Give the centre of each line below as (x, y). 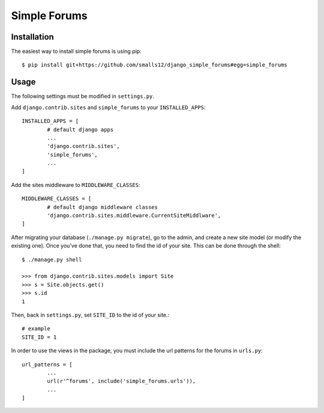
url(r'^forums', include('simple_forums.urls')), (121, 381)
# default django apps (80, 129)
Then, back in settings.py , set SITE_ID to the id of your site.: (90, 315)
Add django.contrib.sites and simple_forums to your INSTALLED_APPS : (108, 107)
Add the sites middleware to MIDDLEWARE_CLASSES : (76, 185)
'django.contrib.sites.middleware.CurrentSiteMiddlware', (134, 215)
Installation (32, 37)
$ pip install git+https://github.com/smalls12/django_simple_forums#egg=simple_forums (155, 65)
